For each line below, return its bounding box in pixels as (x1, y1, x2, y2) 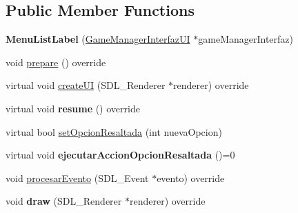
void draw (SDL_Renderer (6, 194, 122, 208)
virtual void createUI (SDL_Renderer (6, 78, 166, 92)
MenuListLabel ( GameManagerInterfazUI (6, 32, 190, 46)
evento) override (157, 170, 225, 185)
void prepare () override (6, 54, 106, 69)
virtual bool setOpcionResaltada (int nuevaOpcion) (6, 124, 222, 139)
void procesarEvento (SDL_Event (6, 170, 149, 185)
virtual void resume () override (6, 101, 140, 115)
